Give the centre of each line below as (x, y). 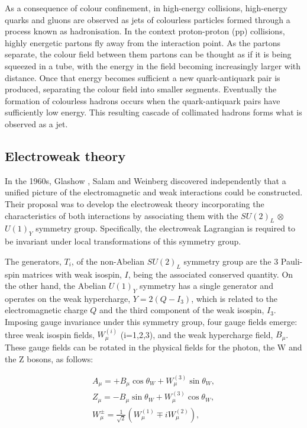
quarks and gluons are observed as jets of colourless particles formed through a (148, 19)
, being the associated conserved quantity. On (211, 274)
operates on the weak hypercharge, (68, 298)
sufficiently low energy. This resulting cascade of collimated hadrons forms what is (153, 112)
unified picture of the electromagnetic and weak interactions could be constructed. (154, 192)
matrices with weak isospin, (72, 274)
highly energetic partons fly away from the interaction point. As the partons (143, 42)
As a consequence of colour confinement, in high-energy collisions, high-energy (146, 8)
